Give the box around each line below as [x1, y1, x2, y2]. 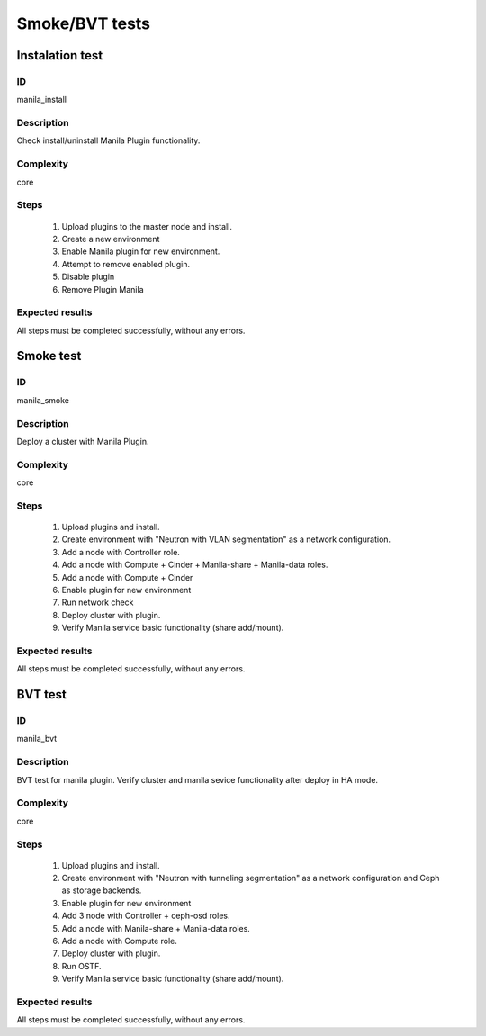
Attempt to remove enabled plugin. [61, 258, 191, 269]
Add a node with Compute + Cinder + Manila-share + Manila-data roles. [61, 559, 328, 571]
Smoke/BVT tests [16, 14, 151, 33]
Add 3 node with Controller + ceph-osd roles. [61, 910, 230, 922]
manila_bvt [16, 734, 58, 744]
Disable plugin [61, 271, 115, 283]
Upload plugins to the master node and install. [61, 221, 233, 231]
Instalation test [16, 48, 103, 63]
